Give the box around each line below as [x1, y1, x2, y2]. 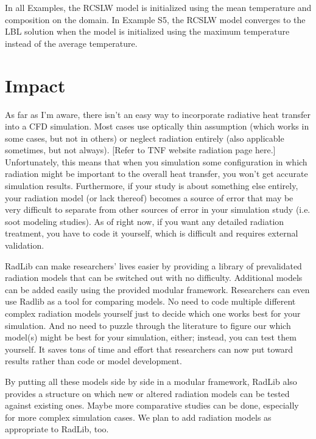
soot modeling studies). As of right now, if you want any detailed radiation [5, 215, 284, 227]
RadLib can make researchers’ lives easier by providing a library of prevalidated [5, 259, 302, 272]
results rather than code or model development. [5, 354, 182, 367]
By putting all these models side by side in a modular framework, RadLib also [5, 375, 297, 387]
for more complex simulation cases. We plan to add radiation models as [5, 410, 272, 423]
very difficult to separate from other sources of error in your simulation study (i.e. [5, 203, 311, 216]
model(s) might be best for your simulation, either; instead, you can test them [5, 331, 297, 344]
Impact [5, 72, 66, 97]
